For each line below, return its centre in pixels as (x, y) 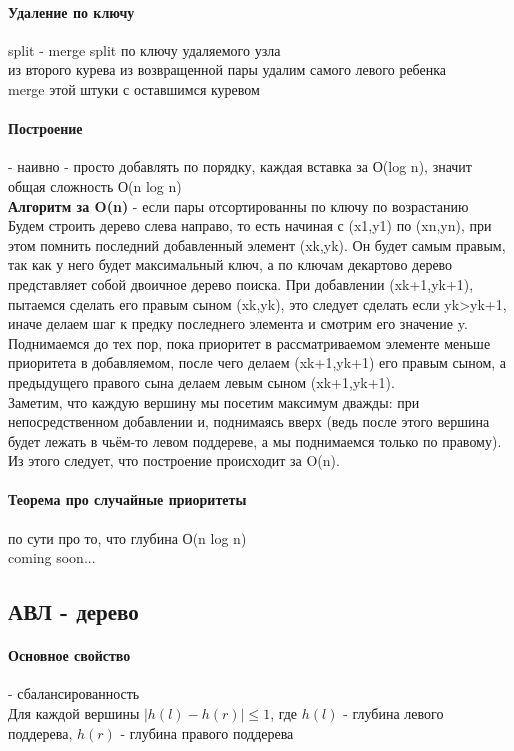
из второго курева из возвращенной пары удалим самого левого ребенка (227, 69)
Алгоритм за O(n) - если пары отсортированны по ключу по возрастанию (238, 205)
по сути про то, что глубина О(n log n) (127, 537)
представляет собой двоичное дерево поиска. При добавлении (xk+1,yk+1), (241, 283)
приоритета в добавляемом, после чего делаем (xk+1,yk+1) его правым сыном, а (257, 362)
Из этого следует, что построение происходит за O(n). (174, 460)
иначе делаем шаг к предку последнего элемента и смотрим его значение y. (238, 323)
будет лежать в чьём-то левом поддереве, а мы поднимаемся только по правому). (255, 440)
